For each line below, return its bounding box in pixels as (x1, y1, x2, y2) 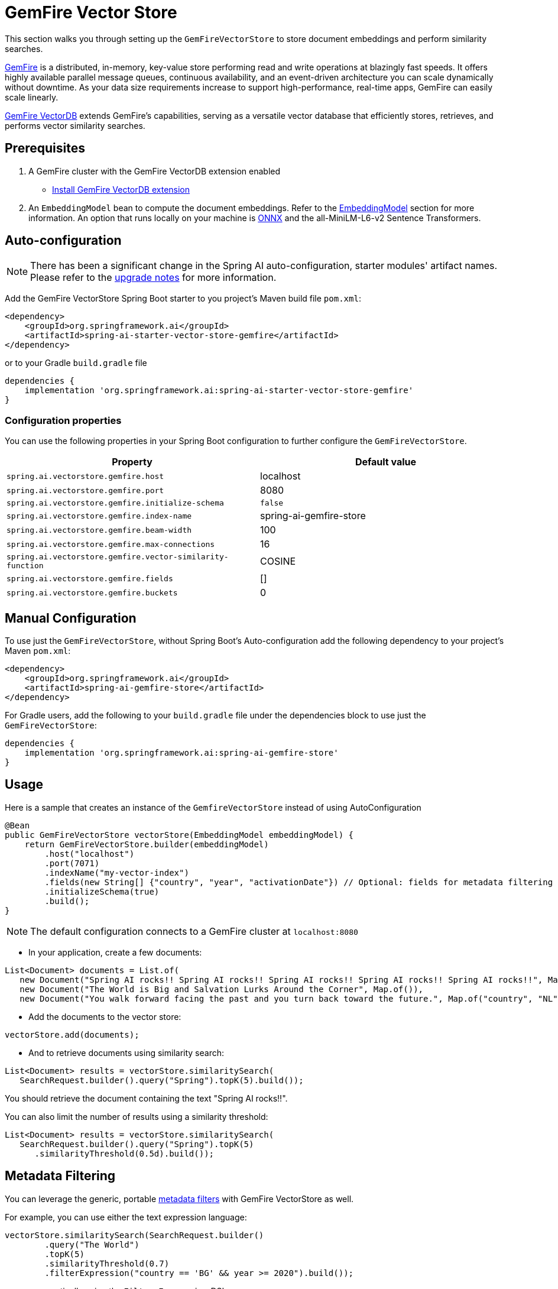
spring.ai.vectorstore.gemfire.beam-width (7, 525, 192, 535)
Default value (355, 456, 417, 468)
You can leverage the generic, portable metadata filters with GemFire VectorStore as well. (5, 1193, 354, 1204)
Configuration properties (5, 414, 122, 426)
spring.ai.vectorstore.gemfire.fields (7, 574, 173, 583)
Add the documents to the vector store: (28, 1011, 181, 1022)
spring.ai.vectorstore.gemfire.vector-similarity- (7, 552, 229, 562)
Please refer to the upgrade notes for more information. (30, 271, 277, 284)
